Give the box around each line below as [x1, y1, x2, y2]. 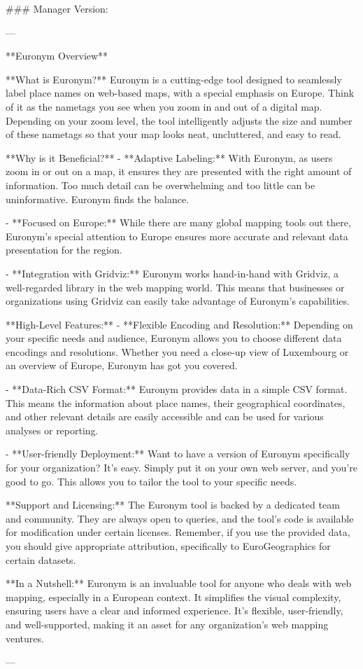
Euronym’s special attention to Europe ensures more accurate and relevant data [6, 228, 348, 243]
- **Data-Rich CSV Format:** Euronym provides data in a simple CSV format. [6, 382, 348, 396]
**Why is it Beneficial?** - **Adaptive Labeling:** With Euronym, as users [6, 150, 333, 165]
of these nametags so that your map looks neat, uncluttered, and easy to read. [6, 127, 341, 142]
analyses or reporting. [6, 422, 99, 437]
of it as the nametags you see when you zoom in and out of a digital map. [6, 99, 322, 113]
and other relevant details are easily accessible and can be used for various [6, 409, 324, 424]
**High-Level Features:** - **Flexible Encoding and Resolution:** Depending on [6, 317, 353, 331]
